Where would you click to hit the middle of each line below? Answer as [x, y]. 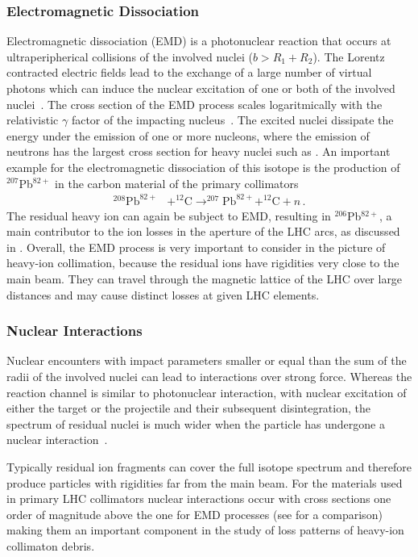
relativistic [33, 120]
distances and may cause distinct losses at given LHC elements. [163, 294]
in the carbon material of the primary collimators [177, 183]
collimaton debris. [51, 546]
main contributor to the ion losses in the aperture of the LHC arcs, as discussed [203, 231]
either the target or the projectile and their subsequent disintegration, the [188, 408]
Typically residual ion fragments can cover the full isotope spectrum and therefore [209, 467]
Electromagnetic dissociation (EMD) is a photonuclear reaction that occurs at [199, 41]
